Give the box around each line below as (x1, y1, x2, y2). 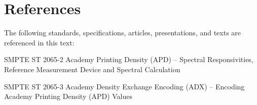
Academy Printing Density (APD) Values (4, 91, 132, 101)
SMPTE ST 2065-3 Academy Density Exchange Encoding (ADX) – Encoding (4, 81, 245, 91)
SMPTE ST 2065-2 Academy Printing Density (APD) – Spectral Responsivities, (4, 54, 253, 65)
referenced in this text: (4, 37, 75, 47)
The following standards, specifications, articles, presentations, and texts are (4, 27, 241, 38)
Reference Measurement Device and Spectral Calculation (4, 64, 180, 74)
